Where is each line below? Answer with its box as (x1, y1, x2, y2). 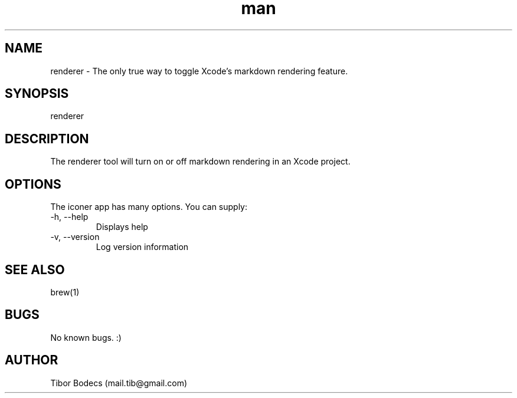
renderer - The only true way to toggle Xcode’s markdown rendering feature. (50, 65, 348, 76)
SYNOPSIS (5, 86, 69, 101)
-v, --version (50, 232, 100, 242)
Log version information (96, 242, 189, 252)
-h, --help (50, 212, 89, 222)
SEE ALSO (5, 262, 65, 277)
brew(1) (50, 287, 80, 297)
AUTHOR (5, 353, 58, 368)
